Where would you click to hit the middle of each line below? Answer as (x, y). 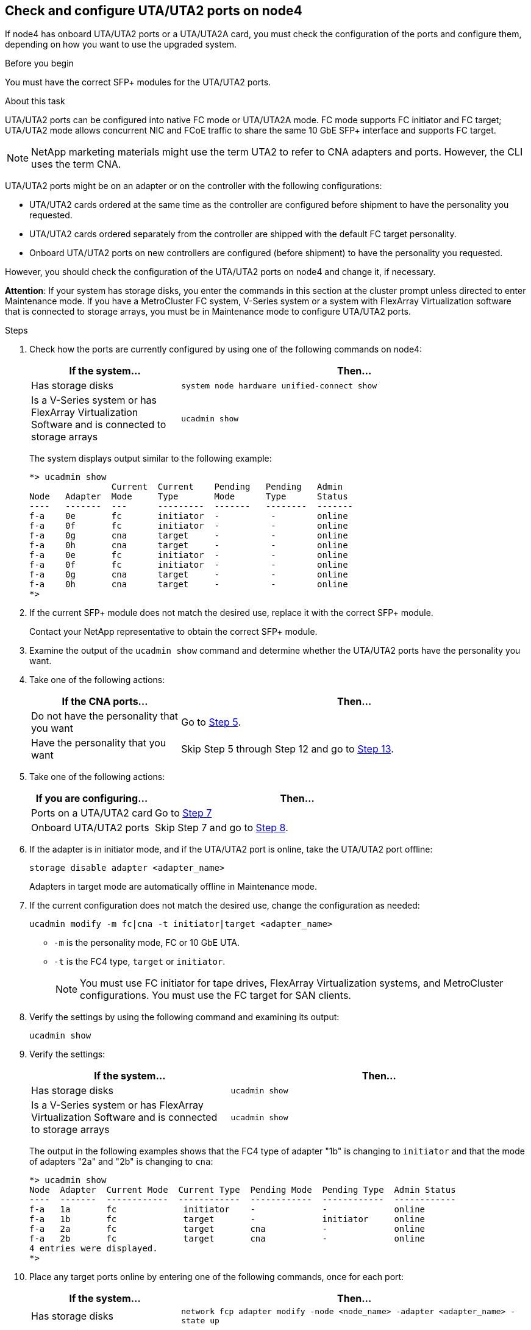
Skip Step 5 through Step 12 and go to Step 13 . (287, 749)
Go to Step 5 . (211, 722)
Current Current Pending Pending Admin (227, 487)
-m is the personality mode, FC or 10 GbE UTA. (147, 943)
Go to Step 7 (184, 813)
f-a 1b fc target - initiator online (227, 1219)
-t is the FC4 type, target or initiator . (140, 962)
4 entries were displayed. (94, 1249)
